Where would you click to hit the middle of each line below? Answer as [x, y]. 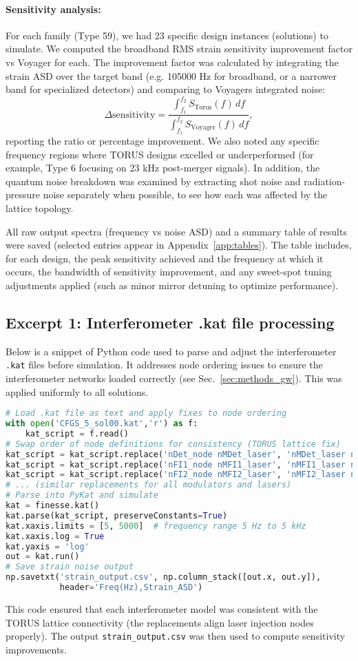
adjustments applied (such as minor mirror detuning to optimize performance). [172, 285]
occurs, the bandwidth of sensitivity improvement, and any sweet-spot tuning [169, 272]
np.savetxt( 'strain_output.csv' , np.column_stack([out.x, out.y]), [164, 577]
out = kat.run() [43, 557]
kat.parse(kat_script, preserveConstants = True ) [117, 515]
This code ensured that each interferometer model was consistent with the [162, 608]
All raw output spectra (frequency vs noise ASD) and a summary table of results [176, 231]
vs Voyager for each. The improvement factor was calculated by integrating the [172, 62]
